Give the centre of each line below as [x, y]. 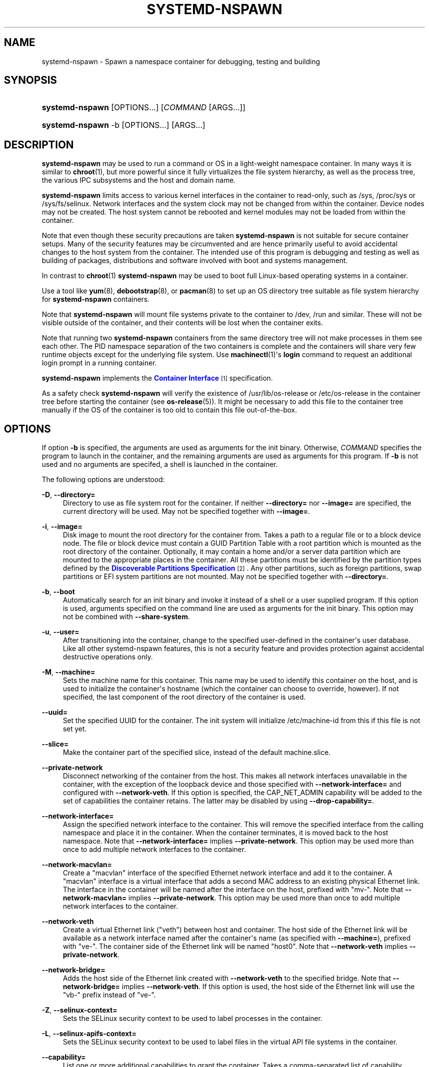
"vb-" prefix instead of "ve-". [109, 995]
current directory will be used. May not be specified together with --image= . [186, 511]
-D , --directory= [69, 495]
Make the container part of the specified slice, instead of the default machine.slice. [197, 752]
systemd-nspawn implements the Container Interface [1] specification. [157, 378]
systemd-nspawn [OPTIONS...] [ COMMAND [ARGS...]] [144, 108]
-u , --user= [60, 632]
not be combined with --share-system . [126, 617]
